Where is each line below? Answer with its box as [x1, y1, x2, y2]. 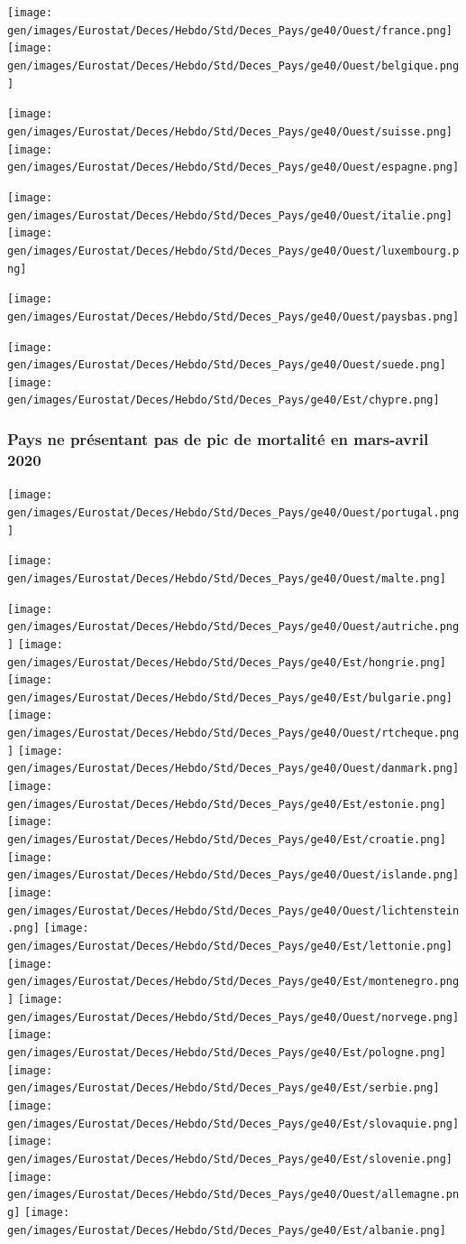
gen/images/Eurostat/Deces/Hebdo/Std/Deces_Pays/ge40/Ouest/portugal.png [7, 506, 460, 519]
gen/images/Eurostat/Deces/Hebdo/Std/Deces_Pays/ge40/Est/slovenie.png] [7, 1152, 452, 1165]
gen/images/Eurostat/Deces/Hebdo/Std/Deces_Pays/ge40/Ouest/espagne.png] [7, 161, 460, 174]
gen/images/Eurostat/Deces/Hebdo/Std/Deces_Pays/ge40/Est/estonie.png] [7, 797, 446, 811]
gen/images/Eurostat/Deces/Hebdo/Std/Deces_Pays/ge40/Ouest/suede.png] [7, 358, 446, 372]
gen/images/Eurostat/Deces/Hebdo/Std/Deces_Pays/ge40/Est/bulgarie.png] [7, 691, 452, 704]
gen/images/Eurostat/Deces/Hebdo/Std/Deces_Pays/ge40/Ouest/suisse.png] [7, 125, 452, 138]
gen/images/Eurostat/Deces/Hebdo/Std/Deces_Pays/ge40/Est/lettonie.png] [7, 940, 452, 953]
